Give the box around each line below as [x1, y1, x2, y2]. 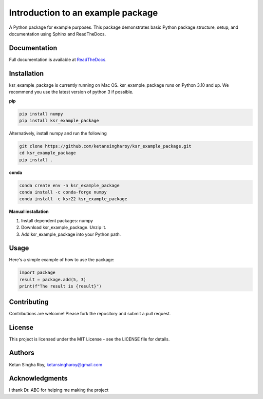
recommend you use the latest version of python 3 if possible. [9, 89, 133, 95]
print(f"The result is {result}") [19, 284, 102, 289]
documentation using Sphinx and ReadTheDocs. [9, 31, 106, 37]
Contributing [9, 298, 49, 306]
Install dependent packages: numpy [21, 217, 94, 224]
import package [19, 270, 56, 275]
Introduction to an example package [9, 7, 158, 18]
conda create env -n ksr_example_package [19, 183, 120, 188]
